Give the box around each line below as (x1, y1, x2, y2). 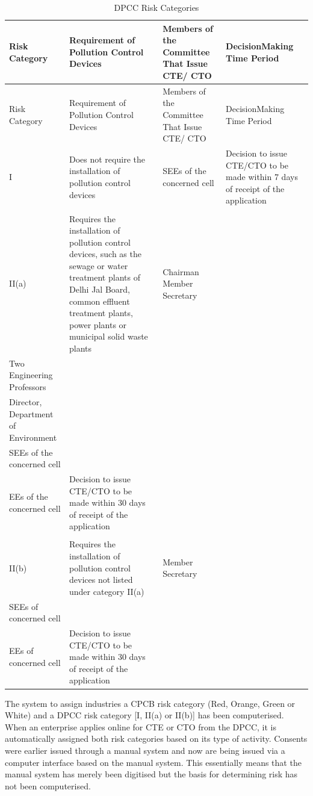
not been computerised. (5, 779, 91, 792)
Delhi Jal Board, (69, 283, 130, 296)
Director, (9, 395, 42, 408)
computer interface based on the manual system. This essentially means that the (5, 756, 302, 768)
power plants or (69, 318, 127, 331)
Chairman (163, 265, 199, 278)
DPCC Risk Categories (114, 1, 199, 13)
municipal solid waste (69, 330, 148, 343)
